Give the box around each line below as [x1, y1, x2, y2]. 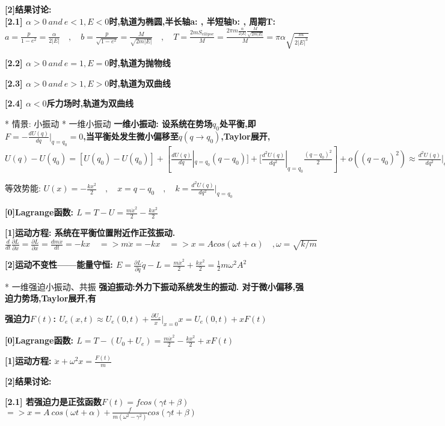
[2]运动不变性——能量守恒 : [5, 258, 113, 271]
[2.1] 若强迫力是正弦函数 [5, 395, 102, 407]
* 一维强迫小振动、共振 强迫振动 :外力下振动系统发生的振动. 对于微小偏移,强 [5, 280, 304, 292]
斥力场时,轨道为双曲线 [46, 97, 133, 110]
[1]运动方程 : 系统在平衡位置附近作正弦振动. [5, 226, 176, 239]
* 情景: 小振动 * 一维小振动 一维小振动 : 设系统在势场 [5, 117, 213, 129]
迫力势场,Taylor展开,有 [5, 292, 96, 304]
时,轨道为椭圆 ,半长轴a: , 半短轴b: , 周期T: [109, 14, 275, 27]
